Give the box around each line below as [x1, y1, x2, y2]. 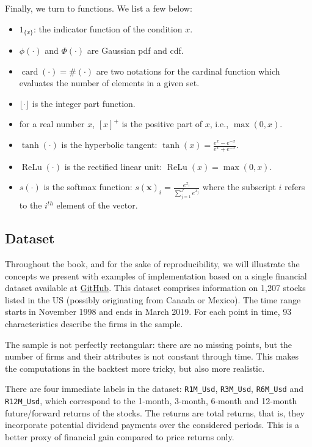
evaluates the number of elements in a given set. [19, 76, 200, 89]
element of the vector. [56, 199, 138, 212]
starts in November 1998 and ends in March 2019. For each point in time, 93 [5, 305, 292, 318]
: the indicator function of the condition [34, 22, 183, 35]
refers [285, 180, 305, 193]
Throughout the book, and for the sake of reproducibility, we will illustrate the [5, 257, 300, 270]
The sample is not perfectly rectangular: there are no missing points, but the [5, 338, 292, 350]
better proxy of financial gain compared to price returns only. [5, 430, 234, 443]
